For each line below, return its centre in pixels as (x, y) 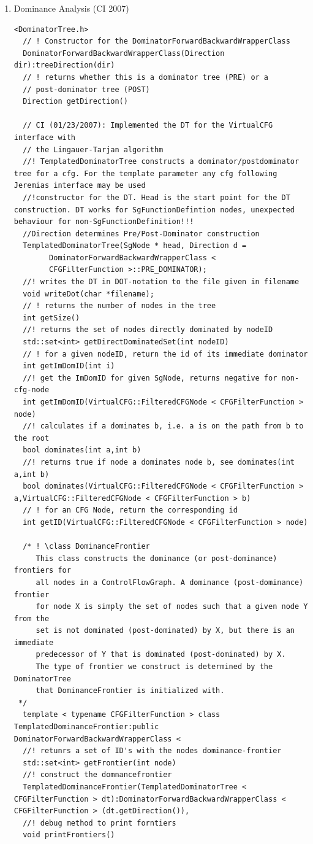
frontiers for (42, 571)
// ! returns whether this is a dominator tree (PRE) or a (146, 77)
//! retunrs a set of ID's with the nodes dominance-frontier (152, 751)
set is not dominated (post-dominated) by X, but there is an (165, 631)
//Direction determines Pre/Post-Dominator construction (141, 234)
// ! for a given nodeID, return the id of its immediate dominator (165, 354)
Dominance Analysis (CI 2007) (71, 8)
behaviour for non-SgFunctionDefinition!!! (104, 222)
